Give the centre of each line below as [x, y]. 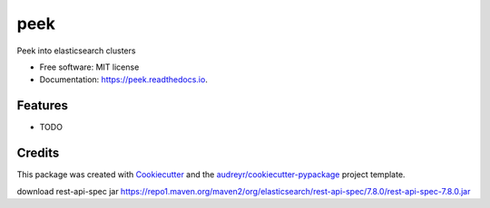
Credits [38, 153]
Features [42, 105]
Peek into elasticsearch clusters [76, 51]
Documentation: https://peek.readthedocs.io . [123, 80]
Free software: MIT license [89, 67]
